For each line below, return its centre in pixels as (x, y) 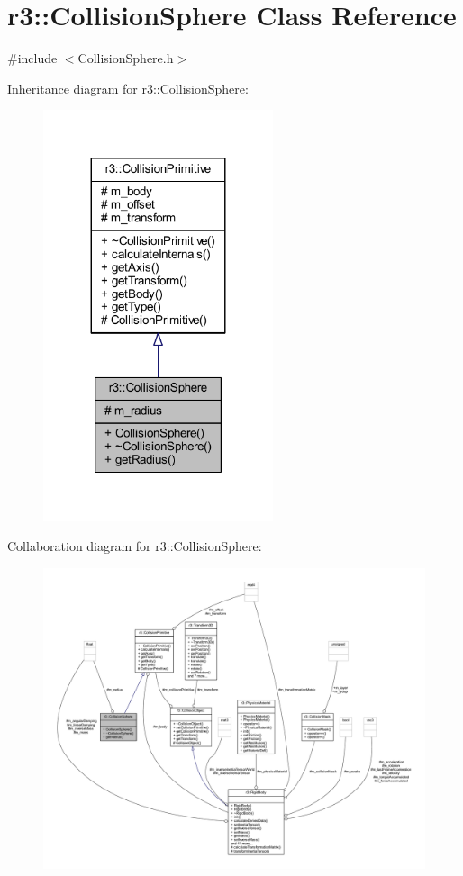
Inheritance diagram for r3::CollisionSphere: (128, 88)
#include (32, 58)
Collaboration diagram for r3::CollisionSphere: (135, 546)
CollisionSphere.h (126, 58)
